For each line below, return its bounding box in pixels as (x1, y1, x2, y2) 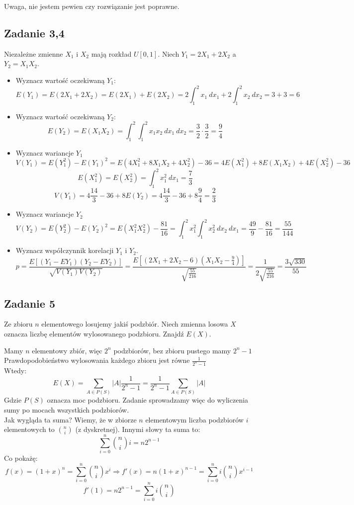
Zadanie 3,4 (4, 25, 65, 40)
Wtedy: (4, 365, 27, 375)
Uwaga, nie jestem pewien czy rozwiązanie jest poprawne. (4, 1, 179, 11)
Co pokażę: (4, 453, 38, 463)
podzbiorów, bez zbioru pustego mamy (113, 345, 231, 355)
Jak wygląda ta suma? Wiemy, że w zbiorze (4, 414, 137, 424)
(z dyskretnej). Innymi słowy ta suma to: (75, 424, 200, 434)
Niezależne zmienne (4, 48, 63, 59)
